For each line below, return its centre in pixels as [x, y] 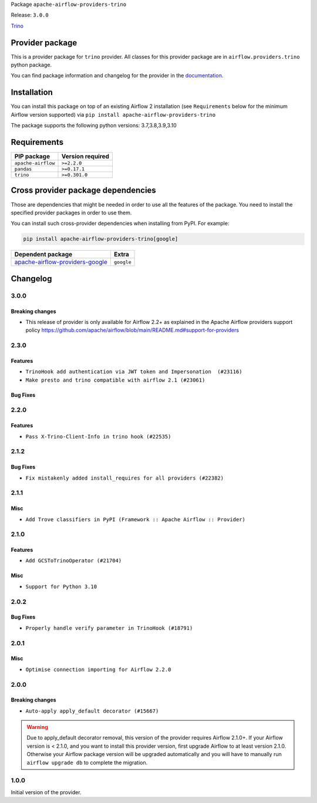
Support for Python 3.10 [61, 586]
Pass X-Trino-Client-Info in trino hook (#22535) [98, 436]
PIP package [32, 157]
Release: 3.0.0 [30, 15]
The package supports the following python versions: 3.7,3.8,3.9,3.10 [94, 126]
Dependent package [43, 254]
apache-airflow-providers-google [61, 262]
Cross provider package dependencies [84, 190]
